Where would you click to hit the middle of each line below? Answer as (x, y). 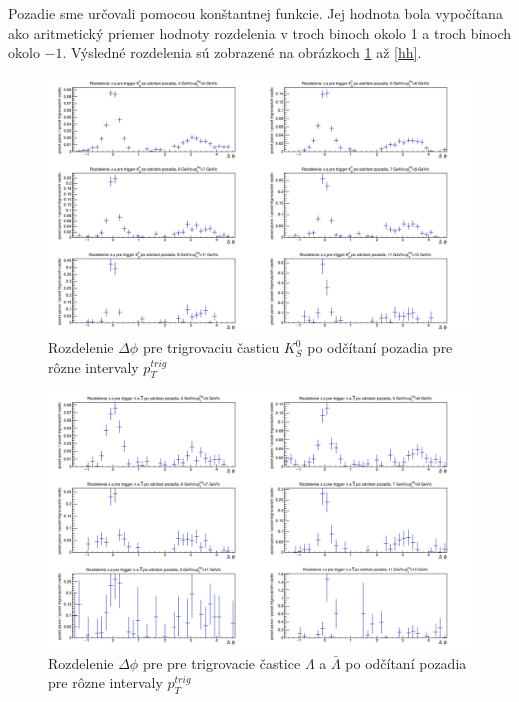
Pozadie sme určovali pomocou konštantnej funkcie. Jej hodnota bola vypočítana (255, 13)
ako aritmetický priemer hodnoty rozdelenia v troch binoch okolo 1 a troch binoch (260, 32)
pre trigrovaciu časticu (211, 347)
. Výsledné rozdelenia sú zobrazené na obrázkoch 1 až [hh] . (242, 52)
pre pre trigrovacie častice (221, 662)
